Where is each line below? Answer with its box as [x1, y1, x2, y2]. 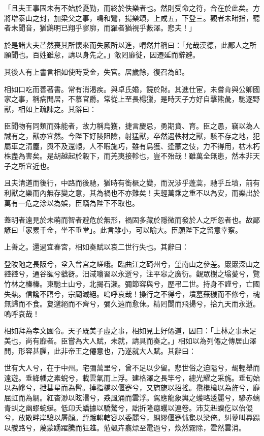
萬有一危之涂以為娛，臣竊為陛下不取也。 [4, 197, 139, 208]
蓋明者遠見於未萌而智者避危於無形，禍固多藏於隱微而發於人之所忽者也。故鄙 [4, 214, 260, 225]
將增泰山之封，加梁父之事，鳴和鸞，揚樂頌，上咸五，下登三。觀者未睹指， [4, 12, 253, 23]
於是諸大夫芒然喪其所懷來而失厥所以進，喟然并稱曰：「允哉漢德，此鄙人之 [4, 39, 249, 50]
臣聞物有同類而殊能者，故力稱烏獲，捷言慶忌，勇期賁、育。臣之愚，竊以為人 [4, 120, 260, 131]
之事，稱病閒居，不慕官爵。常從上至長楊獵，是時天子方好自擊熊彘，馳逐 [11, 94, 253, 104]
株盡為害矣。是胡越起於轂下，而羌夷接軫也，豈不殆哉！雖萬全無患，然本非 [4, 150, 253, 161]
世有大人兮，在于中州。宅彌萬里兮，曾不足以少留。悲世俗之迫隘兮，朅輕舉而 [4, 362, 260, 373]
